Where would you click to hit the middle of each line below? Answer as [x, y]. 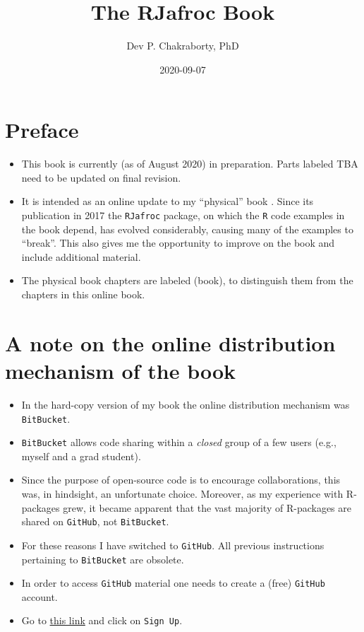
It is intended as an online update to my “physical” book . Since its [168, 201]
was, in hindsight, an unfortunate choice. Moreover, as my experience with [182, 494]
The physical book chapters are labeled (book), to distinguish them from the [187, 280]
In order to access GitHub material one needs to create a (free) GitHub [173, 583]
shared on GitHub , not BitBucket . [95, 521]
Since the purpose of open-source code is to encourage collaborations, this [181, 480]
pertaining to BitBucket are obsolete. [103, 559]
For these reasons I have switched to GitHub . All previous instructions [173, 545]
